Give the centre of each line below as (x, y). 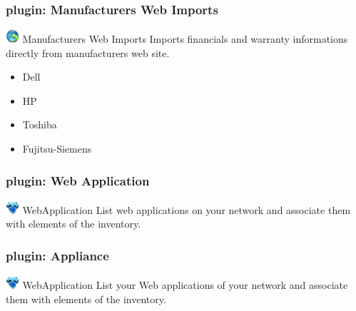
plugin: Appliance (57, 255)
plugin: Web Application (78, 180)
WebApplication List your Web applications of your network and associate (185, 285)
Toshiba (40, 124)
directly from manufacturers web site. (88, 52)
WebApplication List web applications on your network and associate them (187, 209)
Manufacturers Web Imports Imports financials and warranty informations (185, 39)
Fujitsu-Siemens (57, 149)
